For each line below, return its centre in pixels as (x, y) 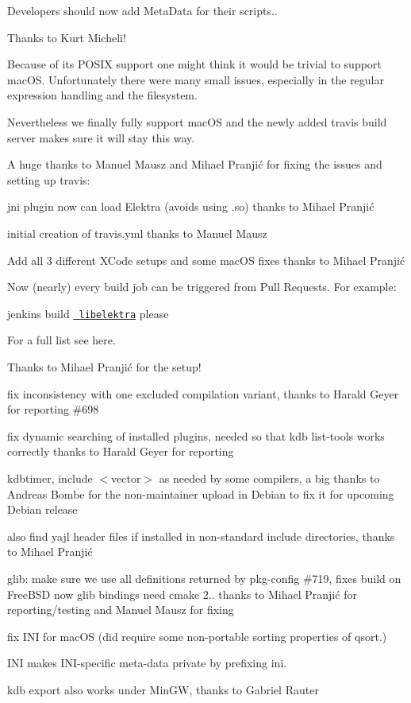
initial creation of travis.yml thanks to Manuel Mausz (137, 233)
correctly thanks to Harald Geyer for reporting (121, 451)
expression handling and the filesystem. (102, 95)
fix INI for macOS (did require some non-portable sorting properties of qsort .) (197, 636)
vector (126, 478)
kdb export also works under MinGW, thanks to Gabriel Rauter (163, 689)
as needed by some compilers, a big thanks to (269, 478)
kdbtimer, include (50, 478)
